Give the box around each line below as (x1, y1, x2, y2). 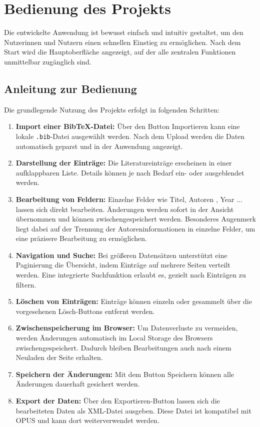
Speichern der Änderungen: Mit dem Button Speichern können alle (15, 368, 234, 379)
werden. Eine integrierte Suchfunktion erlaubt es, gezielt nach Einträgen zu (15, 269, 246, 280)
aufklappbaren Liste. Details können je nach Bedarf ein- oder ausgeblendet (15, 167, 244, 177)
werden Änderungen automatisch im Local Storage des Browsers (15, 332, 213, 343)
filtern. (15, 279, 36, 289)
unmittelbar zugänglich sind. (4, 56, 91, 66)
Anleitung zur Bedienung (4, 80, 137, 96)
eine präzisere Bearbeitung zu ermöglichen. (15, 233, 147, 243)
